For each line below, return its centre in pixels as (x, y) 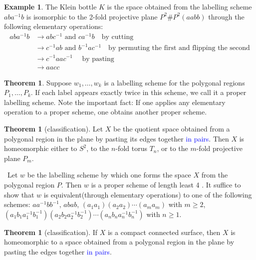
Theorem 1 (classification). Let (54, 128)
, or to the (172, 148)
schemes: (17, 204)
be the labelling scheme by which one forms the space (109, 175)
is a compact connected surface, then (164, 232)
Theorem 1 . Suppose (38, 82)
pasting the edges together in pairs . (58, 251)
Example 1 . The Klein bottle (50, 6)
